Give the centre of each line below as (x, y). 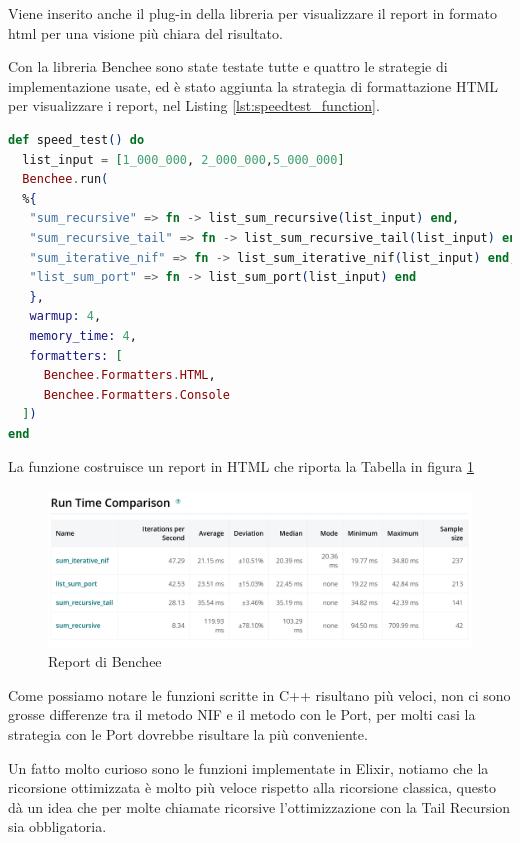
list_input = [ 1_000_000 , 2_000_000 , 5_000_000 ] (183, 159)
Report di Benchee (105, 661)
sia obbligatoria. (57, 826)
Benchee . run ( (65, 179)
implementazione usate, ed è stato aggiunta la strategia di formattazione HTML (253, 85)
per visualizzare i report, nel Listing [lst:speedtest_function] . (194, 105)
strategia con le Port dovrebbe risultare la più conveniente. (188, 733)
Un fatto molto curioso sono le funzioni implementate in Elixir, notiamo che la (248, 767)
